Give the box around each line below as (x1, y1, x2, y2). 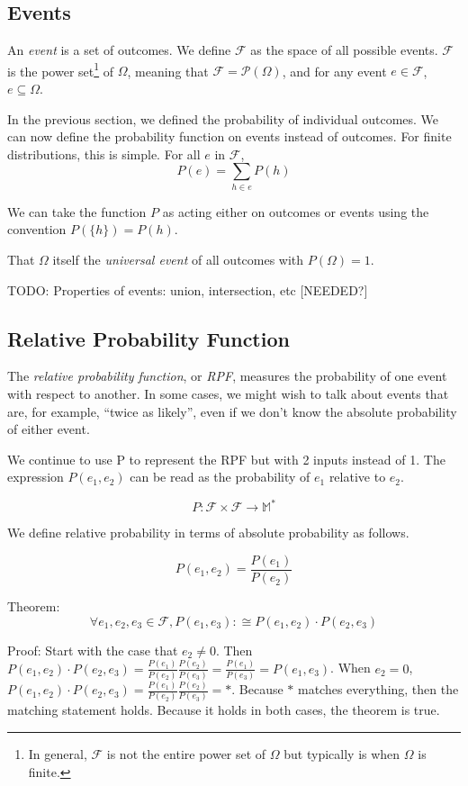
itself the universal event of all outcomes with (52, 249, 304, 268)
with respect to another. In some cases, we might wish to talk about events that (7, 384, 449, 402)
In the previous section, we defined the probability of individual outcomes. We (7, 109, 439, 128)
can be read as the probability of (130, 467, 310, 486)
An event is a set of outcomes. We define (7, 41, 231, 59)
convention (7, 220, 67, 239)
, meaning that (127, 61, 209, 80)
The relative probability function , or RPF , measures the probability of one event (7, 366, 447, 385)
